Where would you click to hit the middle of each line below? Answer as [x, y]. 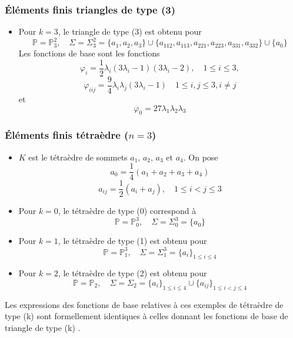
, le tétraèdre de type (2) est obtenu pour [132, 273]
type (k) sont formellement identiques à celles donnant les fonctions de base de [146, 316]
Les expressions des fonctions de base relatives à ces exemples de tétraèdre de [144, 304]
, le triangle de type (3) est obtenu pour [130, 31]
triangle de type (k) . [43, 327]
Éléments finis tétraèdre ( [67, 135]
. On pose [201, 157]
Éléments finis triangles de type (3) [90, 9]
